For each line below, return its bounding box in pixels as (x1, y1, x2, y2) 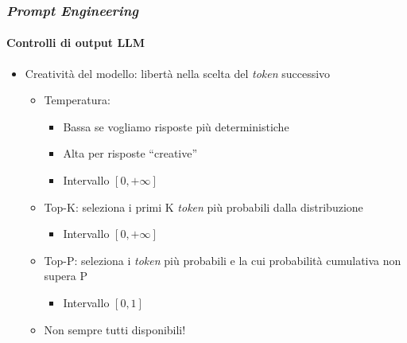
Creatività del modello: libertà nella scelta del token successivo (25, 64, 331, 81)
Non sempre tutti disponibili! (44, 321, 186, 337)
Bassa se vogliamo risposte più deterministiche (63, 118, 289, 134)
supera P (44, 267, 87, 284)
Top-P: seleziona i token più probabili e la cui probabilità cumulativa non (44, 251, 401, 268)
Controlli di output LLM (6, 34, 145, 51)
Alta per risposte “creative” (63, 145, 198, 162)
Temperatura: (44, 92, 110, 108)
